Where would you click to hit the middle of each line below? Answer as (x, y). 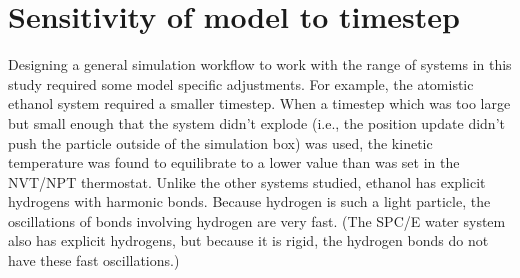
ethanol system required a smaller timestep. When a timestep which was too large (259, 103)
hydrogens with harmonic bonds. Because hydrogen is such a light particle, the (249, 201)
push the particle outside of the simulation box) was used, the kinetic (220, 142)
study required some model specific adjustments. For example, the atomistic (241, 83)
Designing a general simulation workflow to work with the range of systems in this (260, 64)
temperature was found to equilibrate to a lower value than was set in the (234, 162)
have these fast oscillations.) (94, 260)
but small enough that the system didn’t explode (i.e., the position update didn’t (256, 122)
